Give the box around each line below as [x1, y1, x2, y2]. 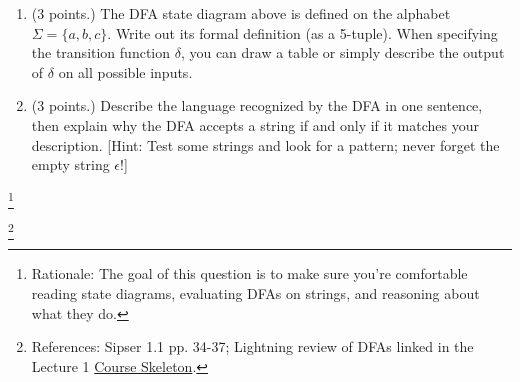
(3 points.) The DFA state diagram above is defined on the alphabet [31, 3, 451, 23]
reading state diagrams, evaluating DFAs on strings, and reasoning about [31, 283, 480, 303]
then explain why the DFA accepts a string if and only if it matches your [31, 114, 479, 135]
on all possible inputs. [58, 61, 193, 82]
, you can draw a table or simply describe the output [180, 42, 505, 63]
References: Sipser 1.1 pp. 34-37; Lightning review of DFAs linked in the [31, 336, 474, 357]
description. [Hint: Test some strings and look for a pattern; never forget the [31, 134, 500, 155]
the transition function [31, 42, 171, 63]
